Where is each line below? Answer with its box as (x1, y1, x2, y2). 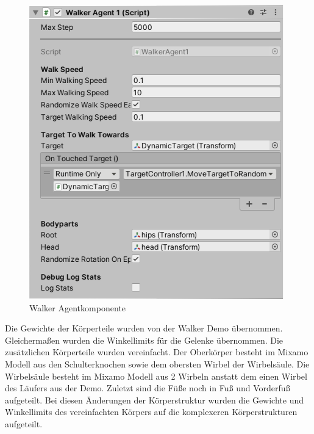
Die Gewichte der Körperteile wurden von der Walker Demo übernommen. (5, 322, 283, 335)
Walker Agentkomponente (29, 301, 126, 314)
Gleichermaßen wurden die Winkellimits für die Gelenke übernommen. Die (5, 333, 284, 346)
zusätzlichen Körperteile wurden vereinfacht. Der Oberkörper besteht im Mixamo (5, 345, 309, 358)
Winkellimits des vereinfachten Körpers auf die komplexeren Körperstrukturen (5, 405, 298, 418)
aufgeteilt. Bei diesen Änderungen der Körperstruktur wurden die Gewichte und (5, 393, 304, 406)
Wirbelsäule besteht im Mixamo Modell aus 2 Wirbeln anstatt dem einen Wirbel (5, 369, 307, 382)
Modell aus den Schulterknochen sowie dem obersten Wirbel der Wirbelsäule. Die (5, 357, 310, 370)
